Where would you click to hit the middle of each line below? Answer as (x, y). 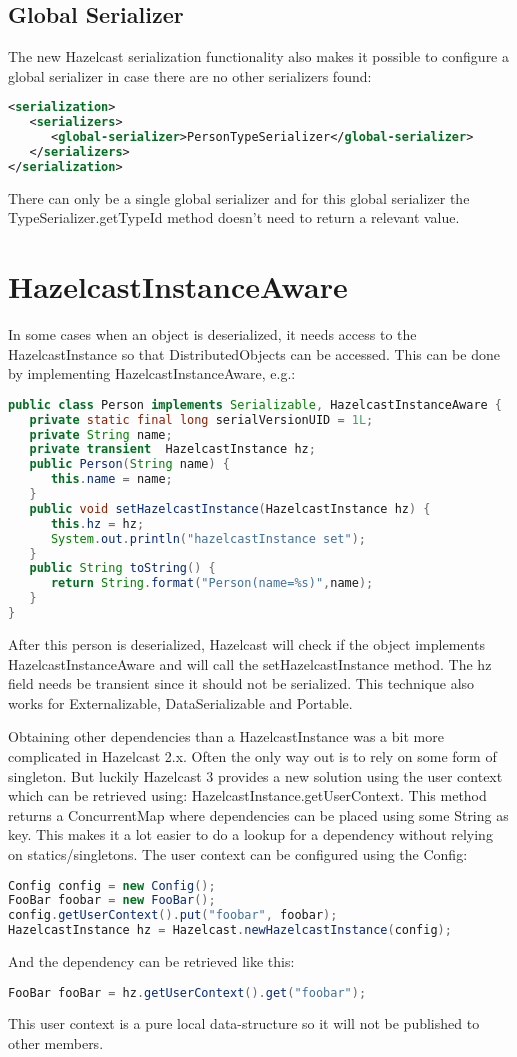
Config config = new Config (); (112, 885)
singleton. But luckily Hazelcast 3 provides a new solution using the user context (255, 775)
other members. (56, 1043)
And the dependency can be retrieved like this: (151, 961)
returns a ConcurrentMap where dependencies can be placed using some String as (258, 814)
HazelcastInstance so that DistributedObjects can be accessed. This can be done (254, 353)
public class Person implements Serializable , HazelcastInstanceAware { (255, 404)
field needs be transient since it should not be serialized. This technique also (241, 683)
